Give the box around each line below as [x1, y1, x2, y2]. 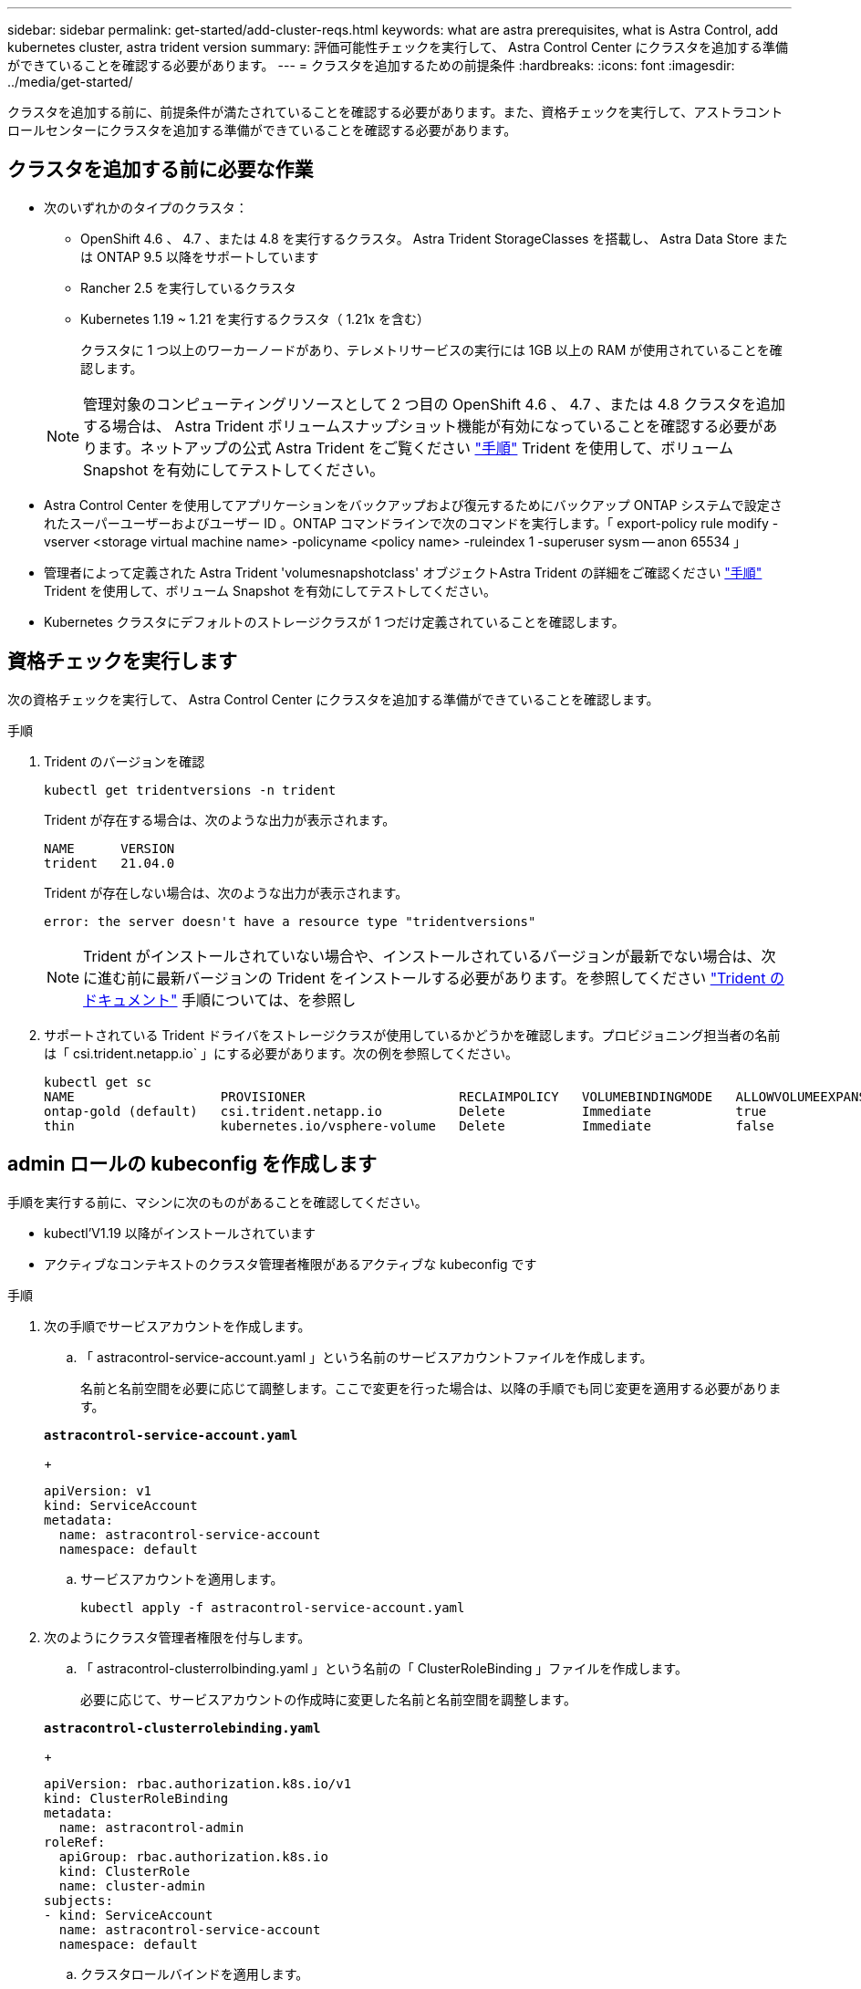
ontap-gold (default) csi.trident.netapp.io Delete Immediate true [44, 1103, 767, 1119]
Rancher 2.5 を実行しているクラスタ [80, 279, 296, 296]
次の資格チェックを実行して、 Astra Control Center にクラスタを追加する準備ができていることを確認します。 [7, 691, 659, 707]
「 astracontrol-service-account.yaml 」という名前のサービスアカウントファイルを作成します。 [80, 1349, 653, 1365]
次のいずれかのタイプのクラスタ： [44, 199, 248, 215]
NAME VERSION [44, 840, 175, 856]
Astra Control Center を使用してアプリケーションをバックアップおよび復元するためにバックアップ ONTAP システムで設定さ [44, 496, 783, 513]
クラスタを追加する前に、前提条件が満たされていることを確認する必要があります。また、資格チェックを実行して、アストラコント [7, 104, 783, 120]
